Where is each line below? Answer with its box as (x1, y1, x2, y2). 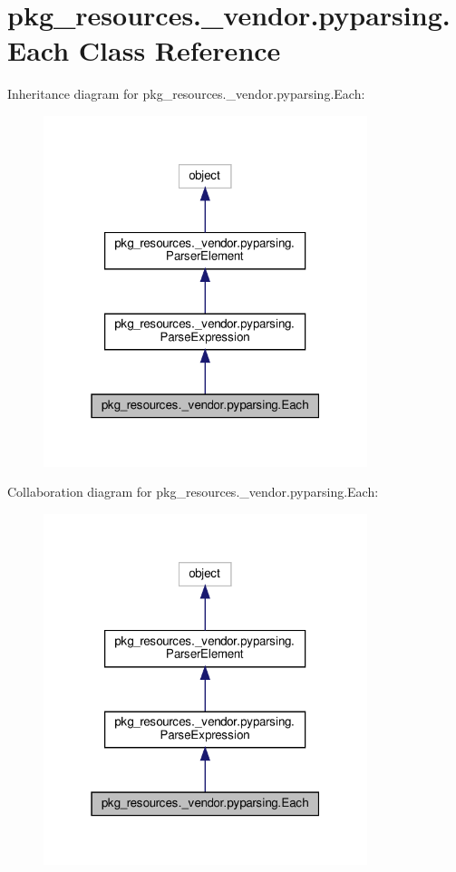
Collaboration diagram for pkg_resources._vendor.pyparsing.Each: (7, 482, 379, 501)
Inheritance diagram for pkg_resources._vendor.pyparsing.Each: (7, 84, 365, 103)
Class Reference (78, 32, 281, 69)
